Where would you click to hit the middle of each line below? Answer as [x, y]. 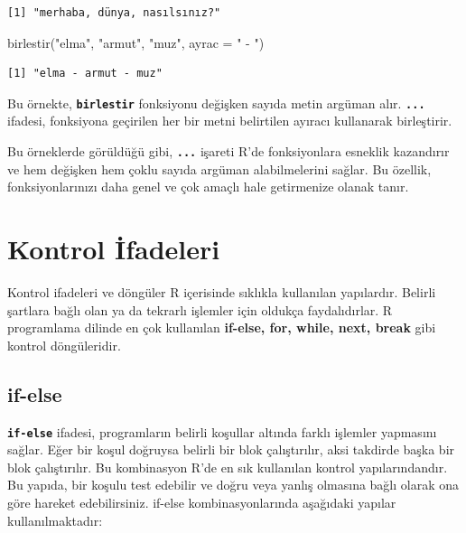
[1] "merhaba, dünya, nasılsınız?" [114, 13]
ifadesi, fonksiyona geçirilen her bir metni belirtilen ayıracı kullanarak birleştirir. [230, 121]
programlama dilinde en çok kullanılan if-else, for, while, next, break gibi [222, 327]
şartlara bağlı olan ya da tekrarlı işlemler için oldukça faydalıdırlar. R [200, 309]
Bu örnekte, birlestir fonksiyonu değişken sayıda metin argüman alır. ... [216, 103]
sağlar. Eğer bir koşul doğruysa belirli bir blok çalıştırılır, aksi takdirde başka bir [231, 449]
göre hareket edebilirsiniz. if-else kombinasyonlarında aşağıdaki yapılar [202, 503]
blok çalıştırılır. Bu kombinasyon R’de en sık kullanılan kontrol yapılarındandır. [228, 467]
